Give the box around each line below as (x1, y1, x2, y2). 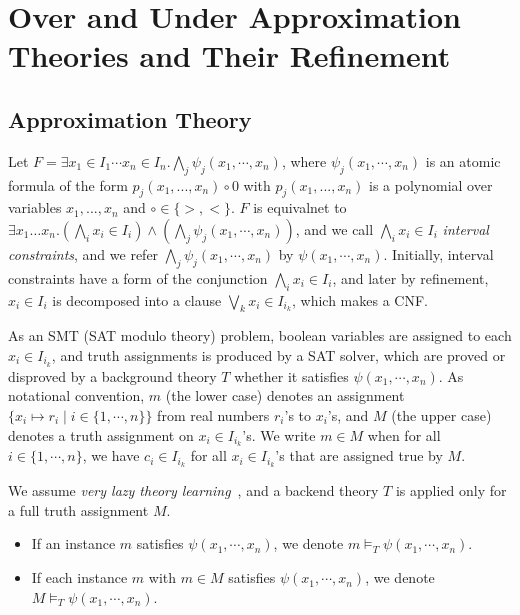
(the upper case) (391, 404, 492, 425)
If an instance (31, 533, 116, 554)
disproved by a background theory (8, 365, 217, 386)
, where (281, 150, 327, 171)
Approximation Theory (8, 103, 252, 134)
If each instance (31, 567, 128, 588)
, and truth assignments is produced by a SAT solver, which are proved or (51, 344, 506, 365)
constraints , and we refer (8, 243, 159, 264)
